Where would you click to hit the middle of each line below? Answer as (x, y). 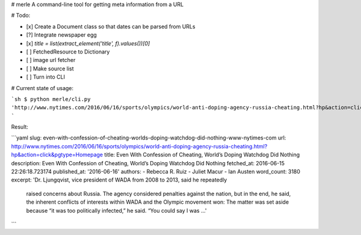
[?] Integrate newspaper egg (62, 35)
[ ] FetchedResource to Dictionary (68, 52)
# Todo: (21, 16)
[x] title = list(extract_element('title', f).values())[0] (88, 43)
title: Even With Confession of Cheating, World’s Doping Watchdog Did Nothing (202, 155)
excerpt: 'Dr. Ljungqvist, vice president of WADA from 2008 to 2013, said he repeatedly (119, 180)
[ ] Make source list (50, 69)
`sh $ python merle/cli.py (51, 99)
